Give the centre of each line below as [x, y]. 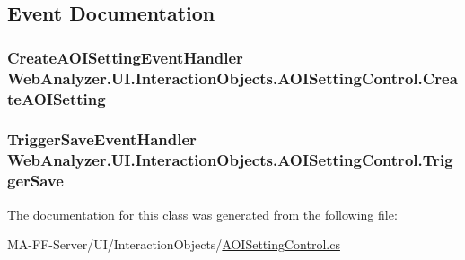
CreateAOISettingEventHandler [125, 57]
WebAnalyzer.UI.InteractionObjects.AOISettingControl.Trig [230, 160]
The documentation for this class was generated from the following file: [202, 214]
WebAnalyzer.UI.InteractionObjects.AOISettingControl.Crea [232, 78]
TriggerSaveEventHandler [102, 139]
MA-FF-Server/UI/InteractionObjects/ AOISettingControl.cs [174, 244]
